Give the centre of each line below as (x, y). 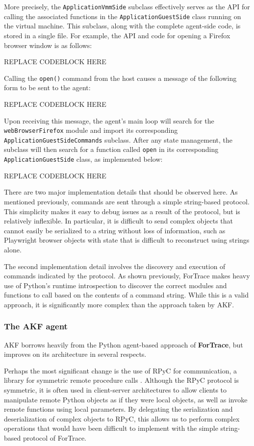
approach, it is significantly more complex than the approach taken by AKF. (119, 304)
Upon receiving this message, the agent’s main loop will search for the (109, 120)
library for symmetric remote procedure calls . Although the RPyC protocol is (121, 380)
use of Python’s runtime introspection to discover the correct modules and (115, 285)
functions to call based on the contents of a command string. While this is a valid (127, 295)
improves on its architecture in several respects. (75, 354)
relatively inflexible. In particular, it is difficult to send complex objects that (119, 221)
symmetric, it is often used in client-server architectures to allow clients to (115, 390)
